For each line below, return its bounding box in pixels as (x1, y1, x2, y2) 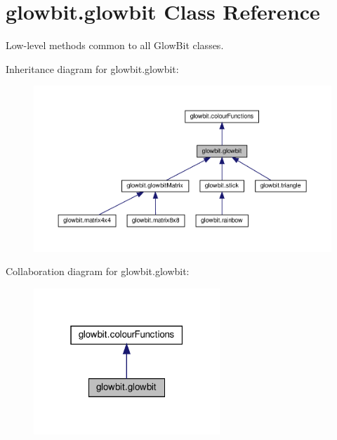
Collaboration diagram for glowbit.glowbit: (6, 264, 190, 279)
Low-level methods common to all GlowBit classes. (6, 38, 224, 53)
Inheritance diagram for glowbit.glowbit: (6, 61, 179, 76)
